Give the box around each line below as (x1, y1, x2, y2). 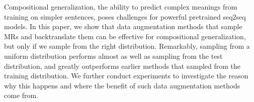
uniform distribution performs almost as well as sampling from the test (4, 50, 223, 61)
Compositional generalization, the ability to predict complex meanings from (4, 2, 237, 12)
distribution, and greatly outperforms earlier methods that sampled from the (4, 60, 241, 71)
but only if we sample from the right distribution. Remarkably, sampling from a (4, 41, 250, 51)
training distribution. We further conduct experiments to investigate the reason (4, 70, 248, 81)
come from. (4, 90, 39, 100)
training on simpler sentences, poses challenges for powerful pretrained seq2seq (4, 11, 246, 22)
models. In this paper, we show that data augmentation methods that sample (4, 21, 242, 32)
